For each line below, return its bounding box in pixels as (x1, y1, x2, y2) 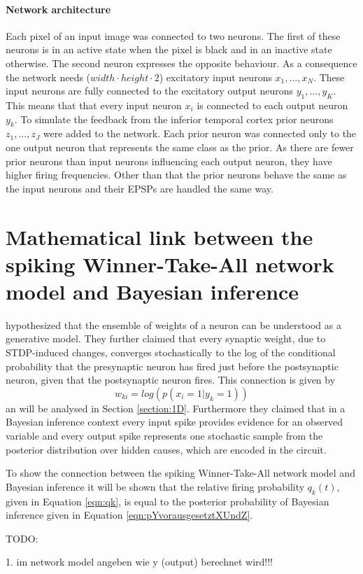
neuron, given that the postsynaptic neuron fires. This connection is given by (6, 372, 336, 387)
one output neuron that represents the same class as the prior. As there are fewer (6, 139, 354, 154)
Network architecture (6, 1, 111, 16)
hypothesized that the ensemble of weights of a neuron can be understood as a (6, 317, 341, 332)
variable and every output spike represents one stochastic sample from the (6, 428, 323, 442)
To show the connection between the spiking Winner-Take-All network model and (6, 465, 355, 480)
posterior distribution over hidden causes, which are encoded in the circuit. (6, 442, 327, 456)
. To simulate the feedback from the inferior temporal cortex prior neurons (14, 111, 334, 126)
